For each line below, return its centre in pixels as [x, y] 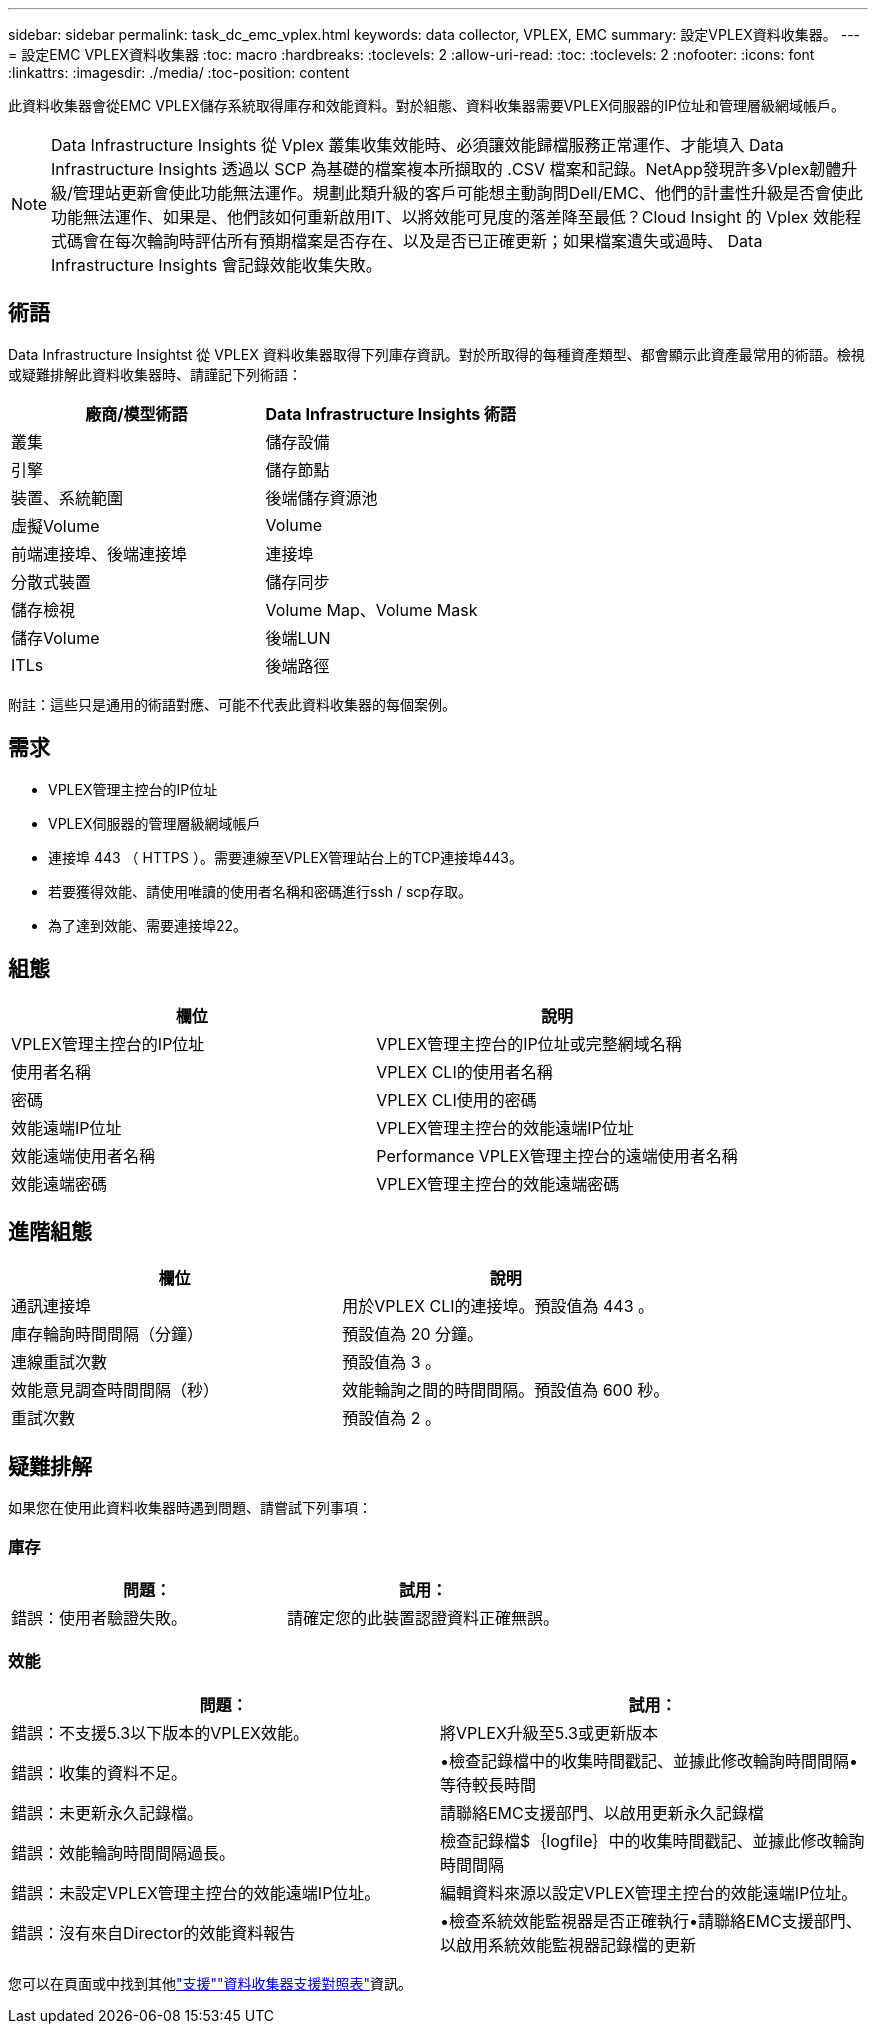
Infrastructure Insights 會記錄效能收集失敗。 [216, 265]
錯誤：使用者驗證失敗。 [99, 1617]
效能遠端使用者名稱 [83, 1155]
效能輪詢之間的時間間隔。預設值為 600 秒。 [506, 1390]
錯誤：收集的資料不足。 [99, 1772]
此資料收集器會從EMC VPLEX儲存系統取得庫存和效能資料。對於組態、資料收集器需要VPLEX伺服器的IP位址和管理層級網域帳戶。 [426, 105]
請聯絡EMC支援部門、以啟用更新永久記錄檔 [602, 1812]
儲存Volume [55, 637]
